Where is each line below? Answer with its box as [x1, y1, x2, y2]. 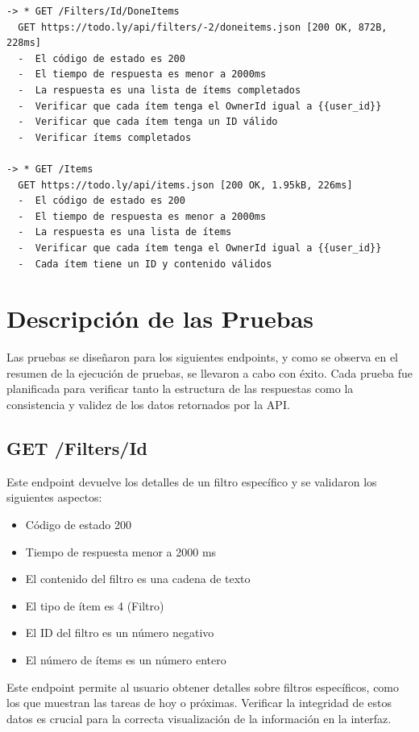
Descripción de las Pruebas [6, 302, 313, 335]
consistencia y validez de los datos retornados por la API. [6, 396, 290, 412]
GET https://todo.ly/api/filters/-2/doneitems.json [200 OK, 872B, [18, 21, 388, 33]
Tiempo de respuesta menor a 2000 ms [25, 543, 217, 560]
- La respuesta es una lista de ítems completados [18, 84, 301, 96]
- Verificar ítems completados [18, 131, 192, 143]
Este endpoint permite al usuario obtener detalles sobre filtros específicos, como [6, 678, 400, 695]
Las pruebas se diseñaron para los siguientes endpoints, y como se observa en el [6, 349, 399, 366]
